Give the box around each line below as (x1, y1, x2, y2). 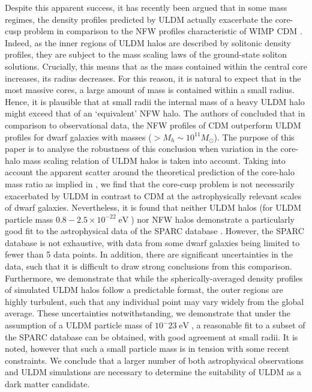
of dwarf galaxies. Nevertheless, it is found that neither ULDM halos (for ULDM (5, 201, 302, 214)
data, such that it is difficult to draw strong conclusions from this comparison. (5, 260, 292, 273)
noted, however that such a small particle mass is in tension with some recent (5, 342, 290, 355)
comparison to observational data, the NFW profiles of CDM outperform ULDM (5, 118, 301, 131)
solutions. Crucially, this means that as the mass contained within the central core (5, 59, 307, 72)
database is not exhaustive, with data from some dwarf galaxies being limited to (5, 236, 300, 249)
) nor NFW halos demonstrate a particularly (131, 213, 295, 225)
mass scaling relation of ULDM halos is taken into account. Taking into (23, 154, 286, 166)
